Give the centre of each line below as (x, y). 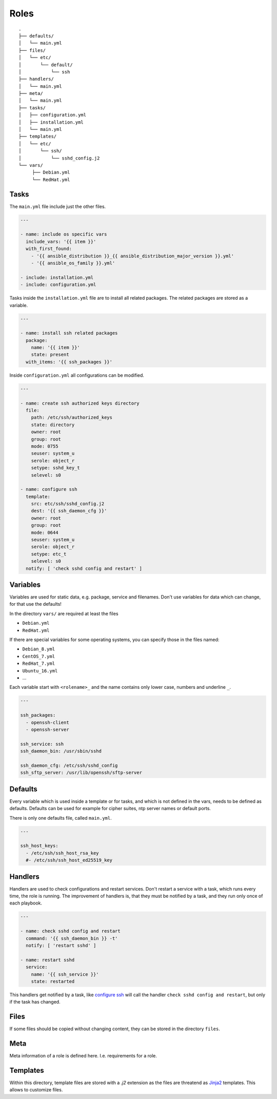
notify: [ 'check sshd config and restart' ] (84, 568)
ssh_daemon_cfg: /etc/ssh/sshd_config (69, 765)
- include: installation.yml (57, 277)
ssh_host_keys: (39, 846)
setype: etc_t (49, 554)
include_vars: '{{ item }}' (61, 242)
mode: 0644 (45, 532)
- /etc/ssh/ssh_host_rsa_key (63, 853)
